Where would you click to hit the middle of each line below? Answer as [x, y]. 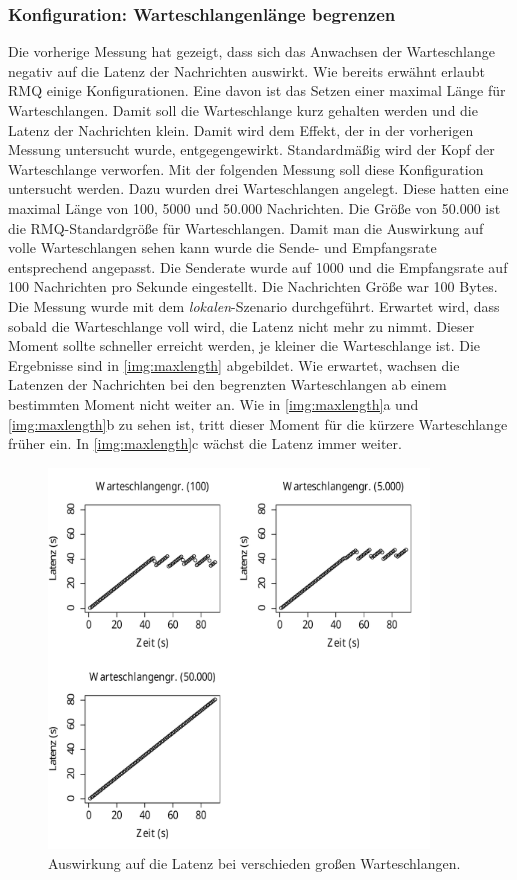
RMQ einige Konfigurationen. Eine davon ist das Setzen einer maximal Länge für [257, 90]
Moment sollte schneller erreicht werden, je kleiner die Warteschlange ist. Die [244, 345]
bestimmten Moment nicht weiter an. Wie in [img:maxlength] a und [213, 403]
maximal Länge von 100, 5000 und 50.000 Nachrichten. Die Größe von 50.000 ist [254, 207]
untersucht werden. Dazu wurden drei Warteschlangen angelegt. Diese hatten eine [258, 188]
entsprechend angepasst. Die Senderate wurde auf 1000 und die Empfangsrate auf [258, 266]
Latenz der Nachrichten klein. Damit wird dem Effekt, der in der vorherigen [241, 129]
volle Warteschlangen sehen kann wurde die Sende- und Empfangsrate [222, 247]
